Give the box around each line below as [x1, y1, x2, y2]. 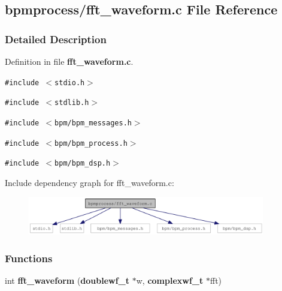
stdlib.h [54, 98, 89, 107]
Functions [5, 250, 53, 265]
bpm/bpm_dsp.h [54, 159, 111, 168]
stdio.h [54, 78, 85, 87]
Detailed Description [5, 31, 107, 46]
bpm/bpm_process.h [54, 139, 128, 148]
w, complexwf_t [136, 274, 204, 286]
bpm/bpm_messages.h [54, 118, 132, 127]
